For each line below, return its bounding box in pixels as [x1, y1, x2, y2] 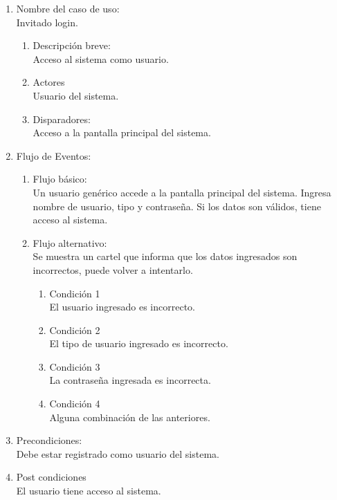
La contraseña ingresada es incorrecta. [49, 373, 211, 387]
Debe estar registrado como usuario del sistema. [16, 446, 219, 461]
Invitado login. [16, 15, 78, 29]
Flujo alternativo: [33, 235, 107, 250]
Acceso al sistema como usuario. [33, 51, 169, 66]
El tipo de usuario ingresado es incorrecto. [49, 336, 228, 351]
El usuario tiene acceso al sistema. [16, 483, 161, 498]
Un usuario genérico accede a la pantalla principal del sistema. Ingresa [33, 185, 331, 199]
